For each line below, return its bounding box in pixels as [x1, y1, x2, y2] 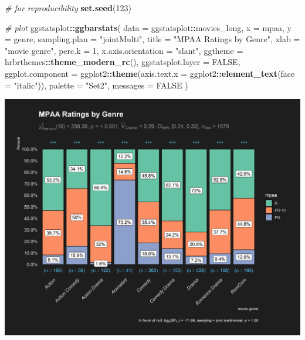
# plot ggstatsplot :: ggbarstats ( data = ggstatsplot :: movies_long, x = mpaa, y [5, 21, 292, 33]
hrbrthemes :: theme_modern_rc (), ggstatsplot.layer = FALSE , [5, 56, 240, 68]
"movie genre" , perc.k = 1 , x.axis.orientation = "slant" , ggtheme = [5, 44, 243, 56]
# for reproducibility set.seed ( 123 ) [5, 2, 131, 13]
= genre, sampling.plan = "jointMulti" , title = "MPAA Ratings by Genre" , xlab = [5, 33, 300, 45]
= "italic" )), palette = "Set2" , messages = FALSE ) [5, 79, 188, 91]
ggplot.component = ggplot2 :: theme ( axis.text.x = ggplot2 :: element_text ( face [5, 67, 295, 79]
